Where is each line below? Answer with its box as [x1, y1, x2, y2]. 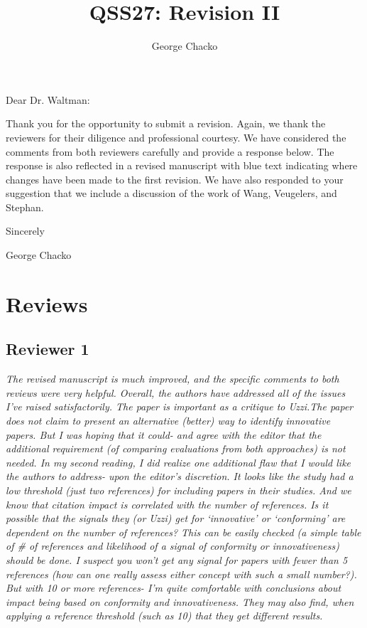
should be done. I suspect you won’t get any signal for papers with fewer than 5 [6, 552, 348, 567]
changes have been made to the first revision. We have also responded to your [6, 171, 344, 186]
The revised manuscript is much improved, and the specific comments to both [6, 371, 339, 386]
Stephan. [6, 199, 44, 214]
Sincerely [6, 223, 45, 238]
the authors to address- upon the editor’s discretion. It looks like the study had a [6, 469, 354, 484]
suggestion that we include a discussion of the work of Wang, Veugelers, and [6, 186, 337, 201]
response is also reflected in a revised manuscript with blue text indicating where [6, 158, 358, 173]
